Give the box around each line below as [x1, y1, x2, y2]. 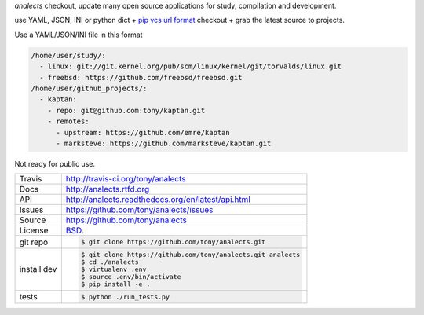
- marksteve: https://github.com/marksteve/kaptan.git [56, 138, 272, 148]
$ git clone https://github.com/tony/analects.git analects [81, 250, 301, 258]
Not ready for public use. [14, 159, 96, 168]
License [19, 225, 49, 236]
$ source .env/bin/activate [81, 272, 181, 280]
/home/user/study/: [31, 51, 106, 60]
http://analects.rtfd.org [65, 184, 150, 195]
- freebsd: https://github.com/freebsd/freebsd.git [39, 73, 243, 82]
